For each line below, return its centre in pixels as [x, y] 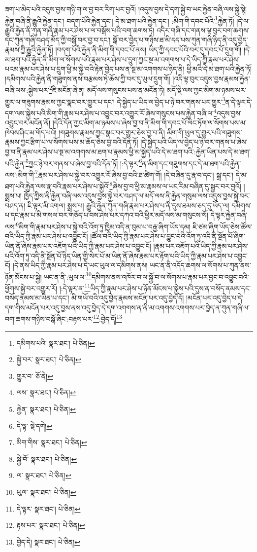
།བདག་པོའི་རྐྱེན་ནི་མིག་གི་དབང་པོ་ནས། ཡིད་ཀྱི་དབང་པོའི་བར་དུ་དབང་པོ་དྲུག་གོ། [148, 50]
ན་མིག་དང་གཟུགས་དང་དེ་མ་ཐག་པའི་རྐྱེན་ [192, 163]
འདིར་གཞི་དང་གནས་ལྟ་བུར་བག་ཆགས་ [203, 30]
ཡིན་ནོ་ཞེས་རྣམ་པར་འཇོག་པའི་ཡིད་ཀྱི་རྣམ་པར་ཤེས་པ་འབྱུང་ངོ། [78, 245]
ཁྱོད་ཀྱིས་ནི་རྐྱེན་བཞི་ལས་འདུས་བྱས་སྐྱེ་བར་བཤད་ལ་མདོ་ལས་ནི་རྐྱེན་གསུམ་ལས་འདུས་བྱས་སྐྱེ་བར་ [137, 196]
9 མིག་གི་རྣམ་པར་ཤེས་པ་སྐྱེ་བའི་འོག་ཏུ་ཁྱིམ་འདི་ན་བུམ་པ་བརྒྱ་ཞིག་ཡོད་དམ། [103, 226]
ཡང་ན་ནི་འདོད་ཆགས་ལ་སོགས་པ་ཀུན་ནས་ [200, 265]
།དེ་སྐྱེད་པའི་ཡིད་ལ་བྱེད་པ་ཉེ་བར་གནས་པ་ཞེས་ [194, 142]
